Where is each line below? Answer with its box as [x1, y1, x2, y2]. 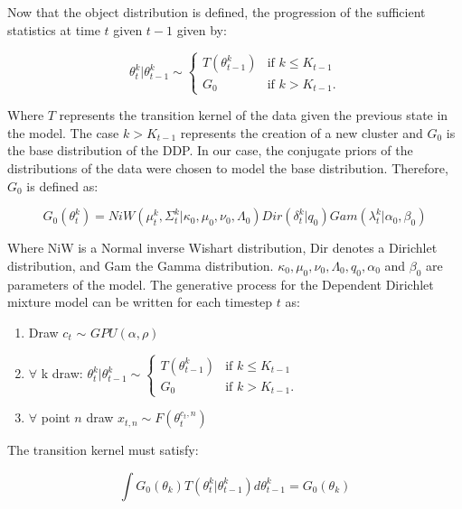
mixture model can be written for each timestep [7, 292, 273, 311]
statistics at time [7, 20, 100, 39]
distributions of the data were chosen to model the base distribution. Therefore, [7, 159, 448, 177]
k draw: [41, 364, 83, 383]
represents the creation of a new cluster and [180, 123, 423, 142]
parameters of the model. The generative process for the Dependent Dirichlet [7, 274, 434, 293]
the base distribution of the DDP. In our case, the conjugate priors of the [7, 141, 413, 160]
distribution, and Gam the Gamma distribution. [7, 255, 274, 274]
